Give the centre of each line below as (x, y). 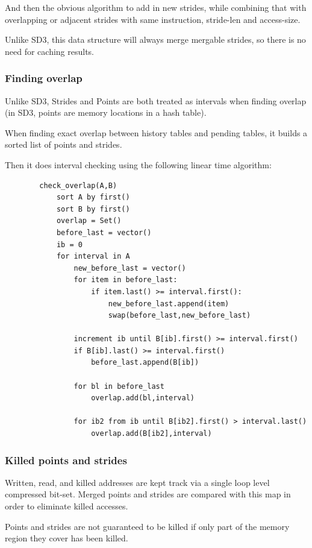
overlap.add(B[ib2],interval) (151, 434)
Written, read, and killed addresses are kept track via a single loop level (137, 482)
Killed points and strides (66, 460)
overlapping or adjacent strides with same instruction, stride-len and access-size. (153, 19)
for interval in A (93, 257)
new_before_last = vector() (130, 268)
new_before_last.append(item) (169, 304)
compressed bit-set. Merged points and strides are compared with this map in (148, 494)
